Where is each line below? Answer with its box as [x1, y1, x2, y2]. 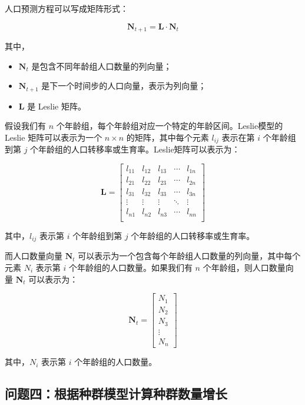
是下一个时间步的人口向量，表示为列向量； [41, 79, 207, 92]
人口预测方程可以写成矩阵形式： [5, 2, 128, 14]
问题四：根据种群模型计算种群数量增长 [5, 384, 227, 403]
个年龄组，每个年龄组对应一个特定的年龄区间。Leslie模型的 [56, 119, 283, 132]
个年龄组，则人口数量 [203, 261, 286, 273]
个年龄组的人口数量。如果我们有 [68, 261, 193, 273]
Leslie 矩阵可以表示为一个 [5, 131, 102, 143]
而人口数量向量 [5, 250, 62, 262]
